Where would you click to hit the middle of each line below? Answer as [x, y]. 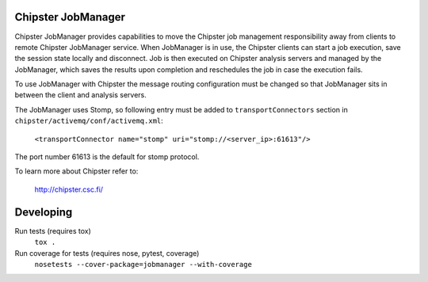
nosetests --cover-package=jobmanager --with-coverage [143, 264]
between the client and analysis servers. [80, 95]
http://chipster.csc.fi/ [69, 189]
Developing [44, 212]
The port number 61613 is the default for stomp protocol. [107, 157]
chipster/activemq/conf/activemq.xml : [89, 121]
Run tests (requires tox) [53, 231]
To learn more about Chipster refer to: [76, 171]
